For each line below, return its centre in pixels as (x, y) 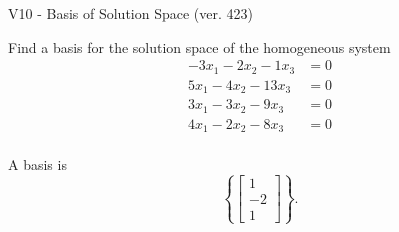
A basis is (37, 164)
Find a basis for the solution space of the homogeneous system (199, 46)
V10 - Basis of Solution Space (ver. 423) (130, 13)
